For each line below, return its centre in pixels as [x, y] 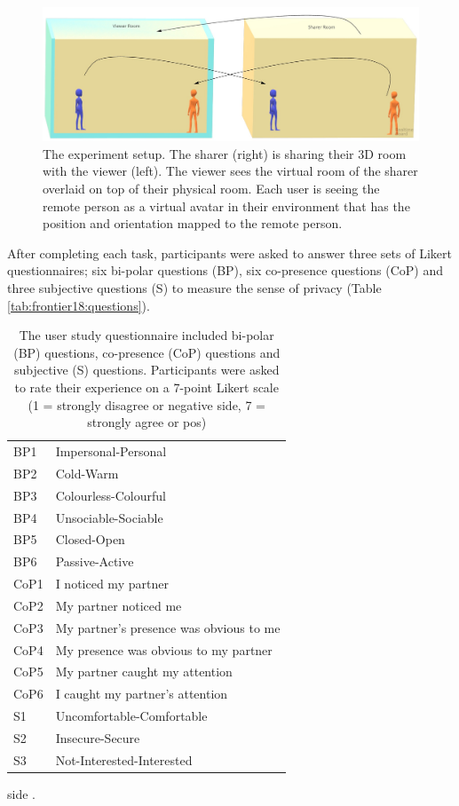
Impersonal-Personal [111, 451]
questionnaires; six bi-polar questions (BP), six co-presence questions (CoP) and [226, 270]
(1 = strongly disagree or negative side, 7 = [146, 404]
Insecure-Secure [98, 737]
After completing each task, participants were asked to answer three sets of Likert [229, 253]
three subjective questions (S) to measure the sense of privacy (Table [194, 288]
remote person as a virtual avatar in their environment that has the [226, 205]
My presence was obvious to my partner [164, 649]
